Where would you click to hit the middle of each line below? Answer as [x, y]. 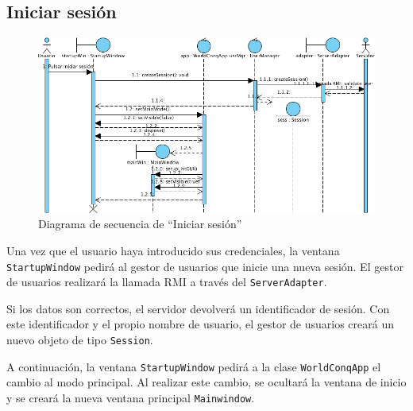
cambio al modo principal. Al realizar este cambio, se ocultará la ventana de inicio [206, 382]
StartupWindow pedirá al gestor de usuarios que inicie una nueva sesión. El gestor [205, 266]
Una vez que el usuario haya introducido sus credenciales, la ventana [173, 250]
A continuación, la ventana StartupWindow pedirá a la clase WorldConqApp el [194, 366]
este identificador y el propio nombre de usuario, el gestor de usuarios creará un [200, 324]
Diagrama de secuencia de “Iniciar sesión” [140, 224]
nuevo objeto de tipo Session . [80, 340]
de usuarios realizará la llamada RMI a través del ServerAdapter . [167, 282]
